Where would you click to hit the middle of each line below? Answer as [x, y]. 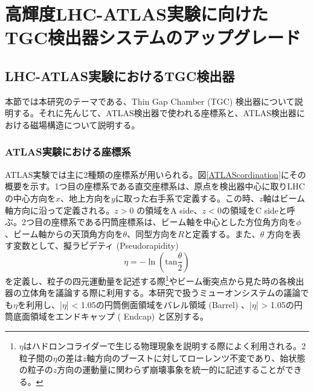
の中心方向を [30, 198]
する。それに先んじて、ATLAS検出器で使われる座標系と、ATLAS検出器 [155, 113]
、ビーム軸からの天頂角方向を [64, 233]
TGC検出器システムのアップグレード [153, 37]
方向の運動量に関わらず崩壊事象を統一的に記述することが [171, 370]
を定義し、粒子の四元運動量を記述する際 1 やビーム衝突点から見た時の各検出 [155, 280]
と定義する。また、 [222, 233]
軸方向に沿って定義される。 [60, 210]
